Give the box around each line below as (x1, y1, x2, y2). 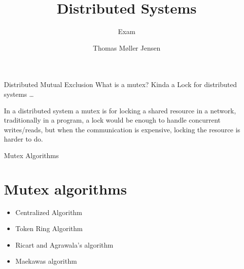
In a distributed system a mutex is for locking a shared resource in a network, (4, 105, 236, 115)
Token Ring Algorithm (15, 223, 83, 233)
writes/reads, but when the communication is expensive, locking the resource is (4, 124, 241, 134)
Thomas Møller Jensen (93, 42, 161, 53)
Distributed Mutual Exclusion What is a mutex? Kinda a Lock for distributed (4, 79, 237, 90)
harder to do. (4, 134, 43, 144)
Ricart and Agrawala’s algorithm (15, 239, 113, 250)
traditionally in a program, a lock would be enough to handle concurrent (4, 115, 221, 125)
